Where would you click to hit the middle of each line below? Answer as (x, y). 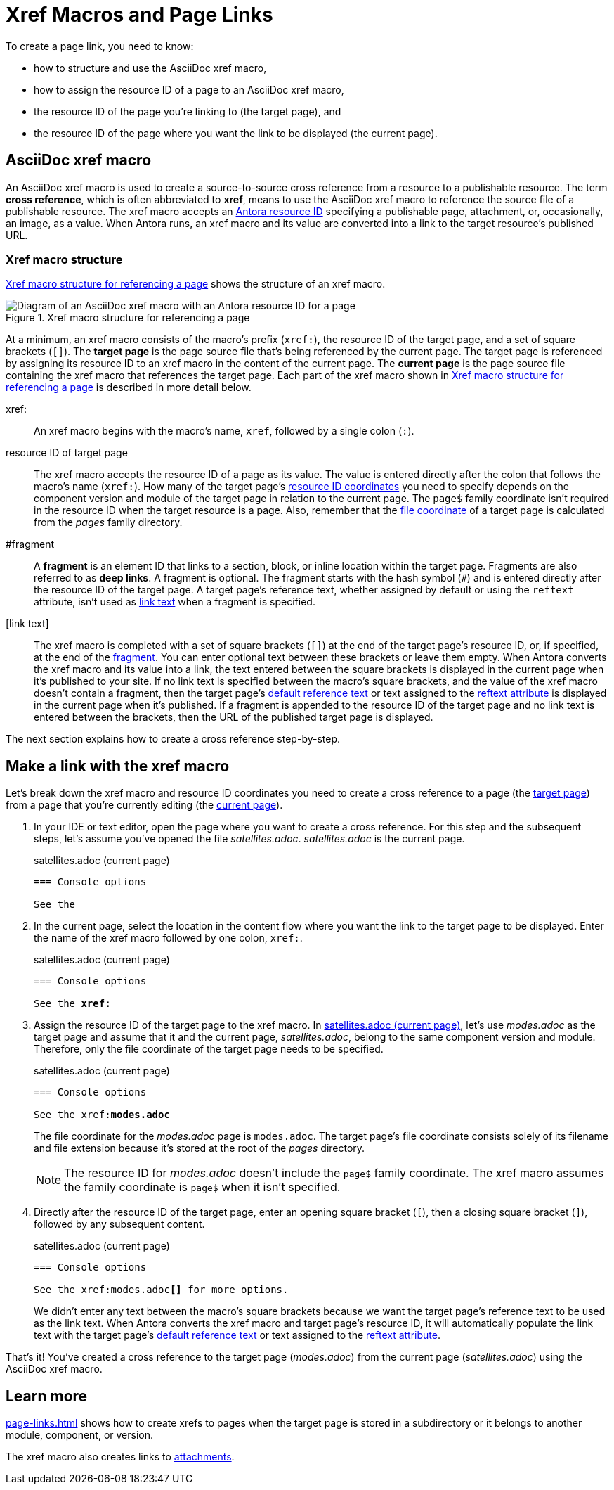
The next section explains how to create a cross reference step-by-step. (173, 739)
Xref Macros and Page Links (139, 15)
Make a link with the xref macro (118, 766)
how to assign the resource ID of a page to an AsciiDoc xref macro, (189, 89)
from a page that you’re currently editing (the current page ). (144, 805)
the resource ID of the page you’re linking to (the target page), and (188, 111)
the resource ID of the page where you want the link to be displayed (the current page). (236, 133)
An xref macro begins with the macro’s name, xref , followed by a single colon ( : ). (224, 431)
